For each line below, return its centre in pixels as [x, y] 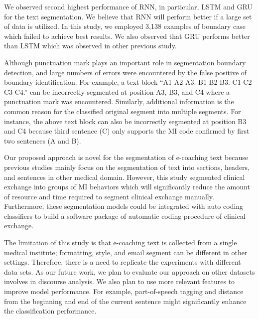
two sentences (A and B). [43, 140]
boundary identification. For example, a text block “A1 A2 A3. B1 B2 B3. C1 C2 [128, 82]
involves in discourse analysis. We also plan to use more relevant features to [120, 281]
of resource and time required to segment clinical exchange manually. [109, 196]
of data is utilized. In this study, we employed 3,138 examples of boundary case [125, 26]
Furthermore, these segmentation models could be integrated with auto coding [124, 206]
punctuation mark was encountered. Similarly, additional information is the [119, 101]
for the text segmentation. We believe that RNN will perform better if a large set [128, 16]
